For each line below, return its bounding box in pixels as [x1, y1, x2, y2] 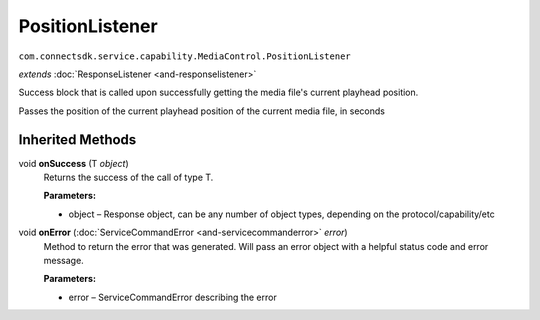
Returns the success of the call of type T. [43, 171, 214, 184]
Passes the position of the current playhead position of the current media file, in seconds [18, 105, 385, 117]
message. [43, 254, 84, 266]
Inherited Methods [18, 131, 137, 148]
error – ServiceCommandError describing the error [68, 291, 277, 303]
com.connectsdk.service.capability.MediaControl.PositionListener [18, 50, 352, 62]
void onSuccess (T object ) [18, 157, 129, 169]
